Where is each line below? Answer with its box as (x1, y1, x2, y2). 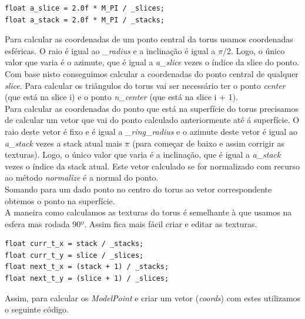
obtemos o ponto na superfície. (5, 194, 115, 207)
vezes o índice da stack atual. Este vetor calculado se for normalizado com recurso (5, 159, 300, 172)
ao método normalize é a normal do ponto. (5, 171, 159, 184)
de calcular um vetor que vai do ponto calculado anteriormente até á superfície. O (5, 114, 300, 126)
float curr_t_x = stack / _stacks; (5, 240, 144, 248)
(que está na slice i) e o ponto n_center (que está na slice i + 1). (5, 91, 239, 103)
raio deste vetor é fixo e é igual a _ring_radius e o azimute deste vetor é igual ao (5, 125, 297, 137)
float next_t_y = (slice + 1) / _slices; (5, 274, 169, 283)
